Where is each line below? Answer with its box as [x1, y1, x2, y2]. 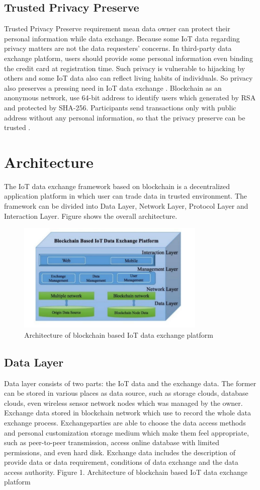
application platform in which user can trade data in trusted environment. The [4, 191, 247, 201]
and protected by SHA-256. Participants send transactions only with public [4, 102, 236, 112]
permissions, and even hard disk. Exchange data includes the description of [4, 447, 236, 457]
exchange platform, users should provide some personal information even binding [4, 52, 253, 63]
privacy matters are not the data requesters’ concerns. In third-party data [4, 43, 232, 53]
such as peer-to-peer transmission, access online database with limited [4, 437, 220, 448]
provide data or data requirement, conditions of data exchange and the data [4, 457, 238, 467]
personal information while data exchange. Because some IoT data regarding [4, 33, 240, 43]
